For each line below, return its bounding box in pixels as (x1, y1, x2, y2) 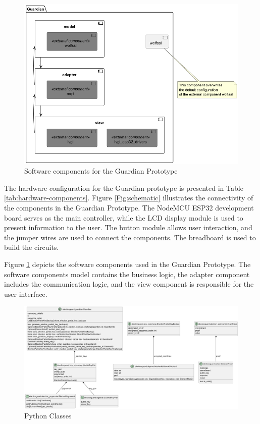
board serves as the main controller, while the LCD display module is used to (4, 212, 243, 223)
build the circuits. (4, 242, 59, 252)
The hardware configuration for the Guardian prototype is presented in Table (4, 182, 243, 193)
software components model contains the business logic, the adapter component (4, 269, 250, 279)
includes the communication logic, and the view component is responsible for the (4, 279, 254, 289)
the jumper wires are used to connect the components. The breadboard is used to (4, 232, 256, 242)
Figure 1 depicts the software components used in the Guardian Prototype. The (4, 258, 251, 269)
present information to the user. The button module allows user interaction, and (4, 222, 252, 233)
